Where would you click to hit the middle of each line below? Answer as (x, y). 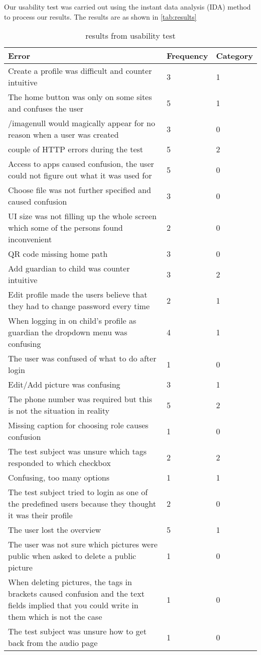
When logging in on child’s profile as (72, 321)
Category (234, 56)
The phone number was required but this (80, 399)
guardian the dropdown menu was (68, 332)
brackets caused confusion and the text (76, 594)
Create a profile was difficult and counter (80, 71)
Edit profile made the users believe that (78, 295)
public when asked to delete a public (72, 556)
